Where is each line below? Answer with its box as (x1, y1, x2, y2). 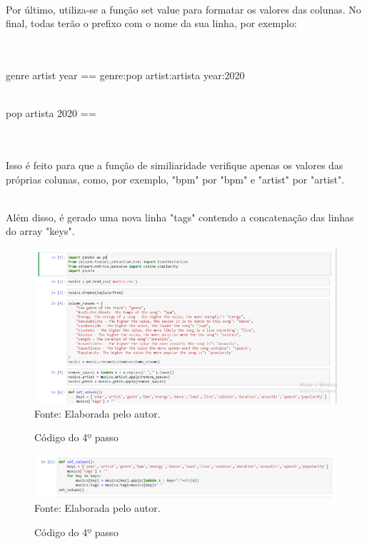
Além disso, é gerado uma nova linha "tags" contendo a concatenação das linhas (6, 209, 354, 224)
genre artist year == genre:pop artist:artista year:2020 (6, 67, 245, 82)
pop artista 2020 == (6, 106, 96, 121)
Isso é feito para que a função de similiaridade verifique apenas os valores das (6, 157, 343, 172)
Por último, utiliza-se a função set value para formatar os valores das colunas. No (6, 1, 361, 16)
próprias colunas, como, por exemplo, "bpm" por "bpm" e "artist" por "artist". (6, 171, 345, 186)
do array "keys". (6, 223, 75, 238)
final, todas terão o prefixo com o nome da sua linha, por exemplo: (6, 16, 297, 31)
